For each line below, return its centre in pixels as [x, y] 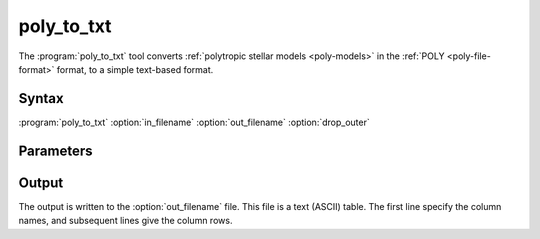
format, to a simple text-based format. [135, 69]
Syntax [41, 98]
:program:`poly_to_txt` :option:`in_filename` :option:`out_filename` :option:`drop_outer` [194, 122]
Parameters [55, 150]
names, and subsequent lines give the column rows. [125, 221]
